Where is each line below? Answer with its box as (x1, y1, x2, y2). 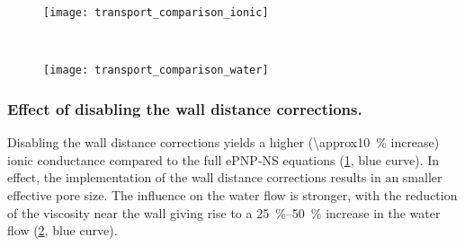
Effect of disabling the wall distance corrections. (7, 97, 362, 119)
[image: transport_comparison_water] (43, 64, 269, 77)
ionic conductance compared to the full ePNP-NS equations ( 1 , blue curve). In (7, 150, 440, 169)
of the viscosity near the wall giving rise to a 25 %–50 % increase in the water (7, 203, 441, 222)
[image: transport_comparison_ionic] (43, 6, 269, 19)
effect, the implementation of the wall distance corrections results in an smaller (7, 168, 443, 187)
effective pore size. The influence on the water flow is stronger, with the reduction (7, 185, 458, 204)
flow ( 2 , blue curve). (7, 221, 118, 240)
